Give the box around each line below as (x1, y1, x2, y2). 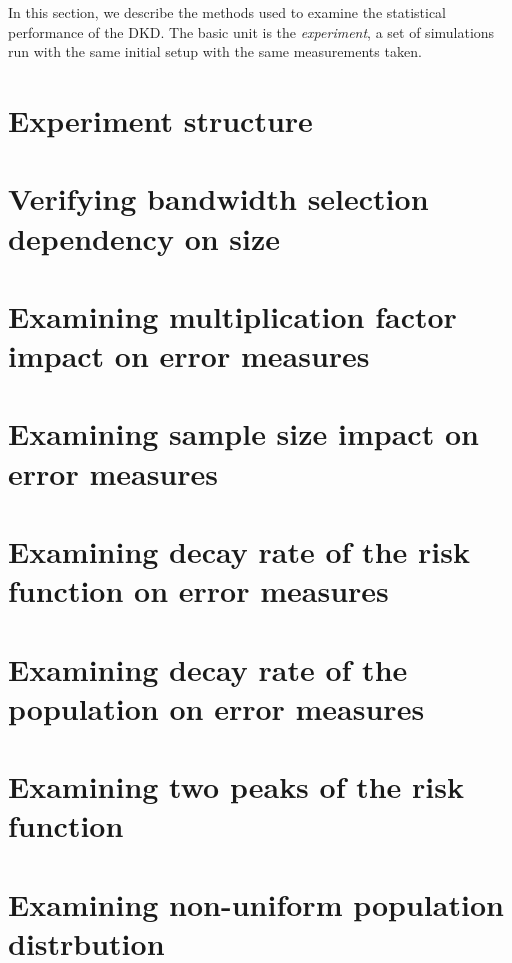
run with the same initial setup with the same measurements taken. (8, 41, 422, 62)
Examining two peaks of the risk (8, 766, 465, 807)
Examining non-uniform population (8, 883, 504, 924)
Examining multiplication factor (8, 295, 457, 336)
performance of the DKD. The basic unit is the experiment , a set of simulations (8, 21, 495, 42)
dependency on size (8, 217, 281, 258)
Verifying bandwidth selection (8, 178, 429, 219)
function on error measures (8, 570, 389, 611)
